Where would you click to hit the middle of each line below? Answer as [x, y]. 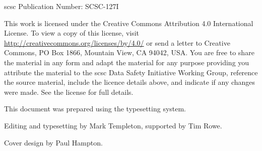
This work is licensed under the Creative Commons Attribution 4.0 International [129, 23]
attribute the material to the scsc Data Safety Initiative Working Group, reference [131, 72]
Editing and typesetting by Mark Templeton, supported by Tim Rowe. [113, 125]
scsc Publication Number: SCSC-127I [61, 6]
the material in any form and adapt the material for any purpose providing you [127, 62]
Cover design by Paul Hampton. [53, 142]
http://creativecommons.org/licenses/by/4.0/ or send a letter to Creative [117, 42]
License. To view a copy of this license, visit [72, 33]
